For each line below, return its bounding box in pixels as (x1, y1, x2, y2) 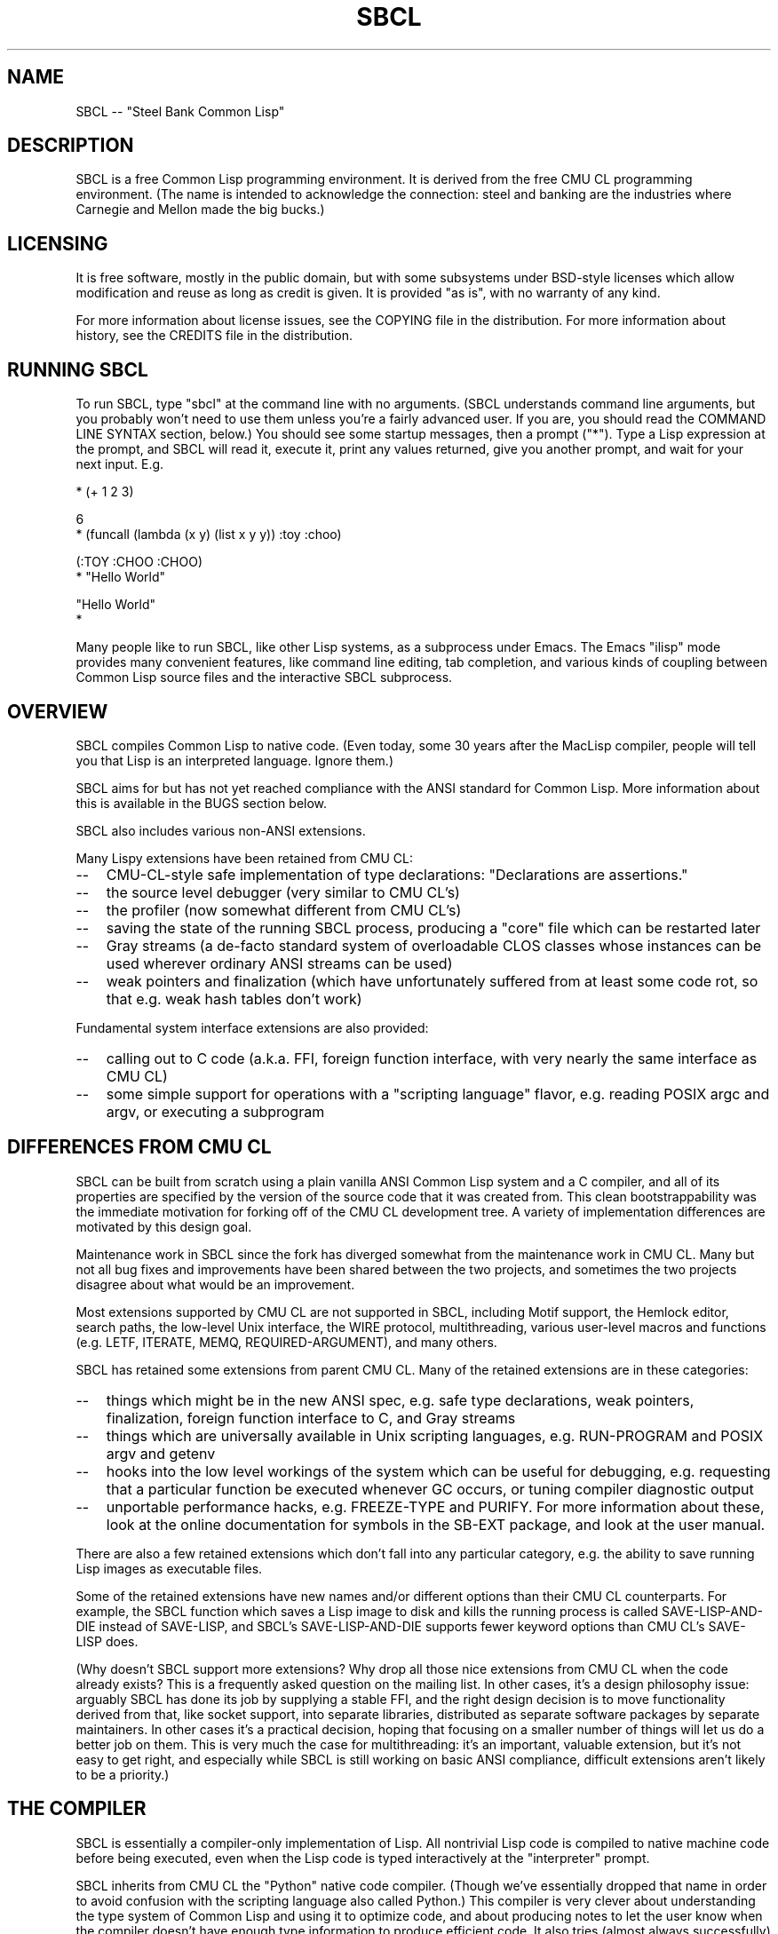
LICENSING (7, 232, 108, 255)
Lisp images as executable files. (75, 1560, 263, 1576)
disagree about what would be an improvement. (75, 1276, 355, 1292)
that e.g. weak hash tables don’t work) (106, 989, 362, 1008)
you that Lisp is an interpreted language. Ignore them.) (75, 752, 394, 768)
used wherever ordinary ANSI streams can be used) (106, 954, 453, 972)
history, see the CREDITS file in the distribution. (75, 328, 353, 344)
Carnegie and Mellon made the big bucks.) (75, 202, 325, 218)
